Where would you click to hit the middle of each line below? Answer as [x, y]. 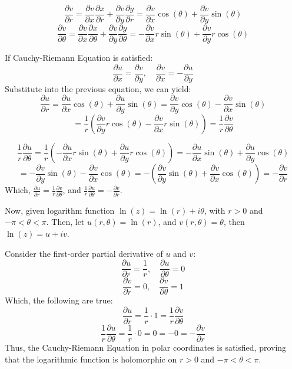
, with [215, 210]
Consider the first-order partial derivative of [84, 253]
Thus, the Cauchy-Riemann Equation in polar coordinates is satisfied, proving [146, 347]
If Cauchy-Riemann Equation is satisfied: [79, 58]
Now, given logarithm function [60, 210]
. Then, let [65, 222]
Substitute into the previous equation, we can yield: [98, 88]
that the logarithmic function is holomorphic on [91, 359]
